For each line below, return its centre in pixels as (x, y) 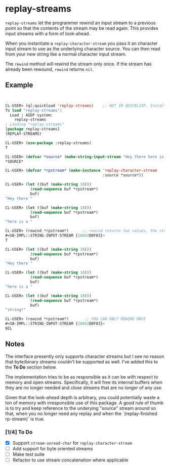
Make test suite (28, 454)
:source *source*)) (123, 175)
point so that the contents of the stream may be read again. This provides (82, 28)
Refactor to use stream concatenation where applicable (70, 460)
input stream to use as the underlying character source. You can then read (83, 49)
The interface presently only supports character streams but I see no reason (85, 356)
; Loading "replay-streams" (35, 124)
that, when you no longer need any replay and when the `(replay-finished (81, 413)
